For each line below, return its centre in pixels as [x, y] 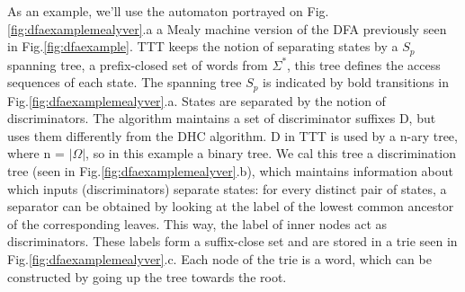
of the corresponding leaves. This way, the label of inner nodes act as [197, 223]
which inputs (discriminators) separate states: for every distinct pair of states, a [227, 188]
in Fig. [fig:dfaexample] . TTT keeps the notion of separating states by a [203, 46]
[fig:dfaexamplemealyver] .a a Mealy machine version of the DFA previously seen [227, 28]
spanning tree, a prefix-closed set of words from [138, 64]
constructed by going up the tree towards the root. [147, 276]
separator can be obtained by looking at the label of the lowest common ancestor [231, 206]
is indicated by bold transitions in [356, 82]
